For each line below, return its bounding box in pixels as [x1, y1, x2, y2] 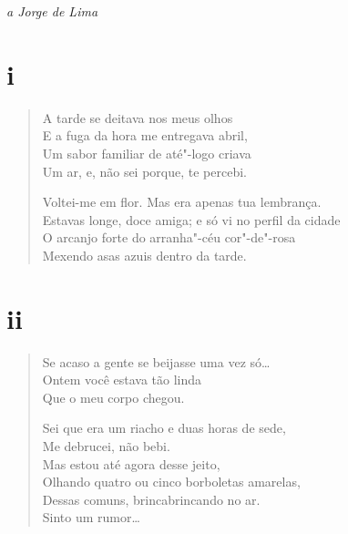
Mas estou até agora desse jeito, [42, 454, 220, 473]
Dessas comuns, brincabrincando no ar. [42, 489, 261, 508]
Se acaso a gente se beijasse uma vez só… [42, 352, 271, 371]
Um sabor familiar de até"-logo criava [42, 143, 251, 162]
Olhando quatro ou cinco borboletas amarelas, [42, 472, 301, 491]
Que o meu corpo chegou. [42, 387, 185, 406]
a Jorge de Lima [6, 2, 98, 20]
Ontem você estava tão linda [42, 370, 202, 389]
